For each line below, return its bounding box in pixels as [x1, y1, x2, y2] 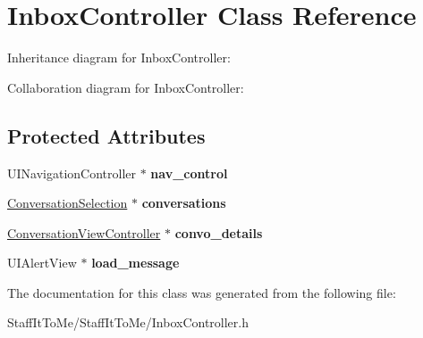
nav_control [150, 163, 228, 182]
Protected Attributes [7, 121, 206, 149]
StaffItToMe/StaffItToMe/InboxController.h [7, 313, 250, 332]
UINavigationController [7, 163, 136, 182]
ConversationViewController [7, 223, 161, 242]
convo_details [174, 223, 263, 242]
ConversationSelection [7, 194, 128, 212]
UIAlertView [7, 253, 77, 272]
